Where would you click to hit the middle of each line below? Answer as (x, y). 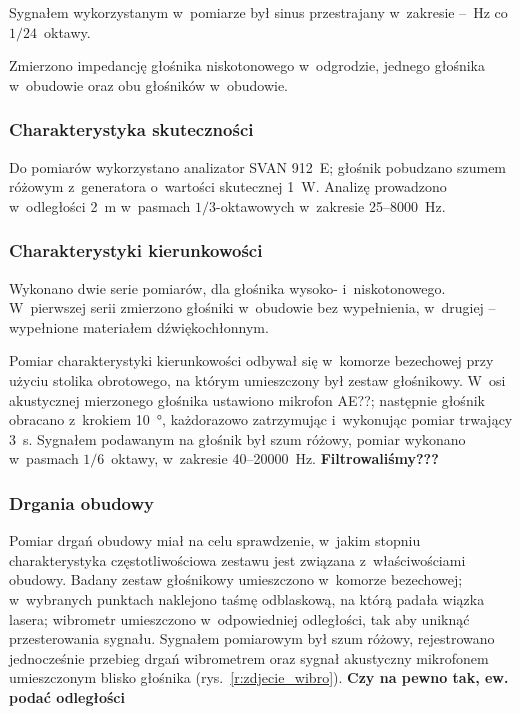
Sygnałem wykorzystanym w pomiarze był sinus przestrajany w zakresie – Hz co (258, 12)
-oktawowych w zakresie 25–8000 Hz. (331, 205)
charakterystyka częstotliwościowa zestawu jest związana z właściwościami (237, 559)
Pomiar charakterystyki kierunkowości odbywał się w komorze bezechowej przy (251, 360)
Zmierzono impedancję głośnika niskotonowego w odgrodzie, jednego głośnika (247, 65)
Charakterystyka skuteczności (131, 129)
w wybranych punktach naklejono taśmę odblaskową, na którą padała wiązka (247, 598)
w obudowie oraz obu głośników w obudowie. (148, 84)
